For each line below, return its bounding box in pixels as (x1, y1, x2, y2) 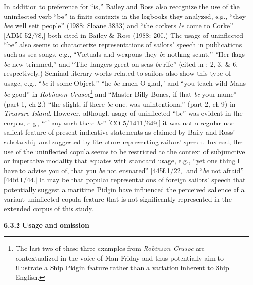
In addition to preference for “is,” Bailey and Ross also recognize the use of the (4, 1, 240, 11)
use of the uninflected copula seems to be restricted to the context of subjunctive (4, 146, 245, 156)
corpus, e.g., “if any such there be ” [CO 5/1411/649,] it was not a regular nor (4, 117, 234, 127)
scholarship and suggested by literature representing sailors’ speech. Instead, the (4, 136, 243, 146)
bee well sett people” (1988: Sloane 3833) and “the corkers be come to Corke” (4, 20, 233, 31)
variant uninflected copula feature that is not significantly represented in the (4, 194, 232, 204)
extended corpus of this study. (4, 203, 93, 214)
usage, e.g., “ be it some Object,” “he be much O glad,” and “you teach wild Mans (4, 77, 246, 88)
